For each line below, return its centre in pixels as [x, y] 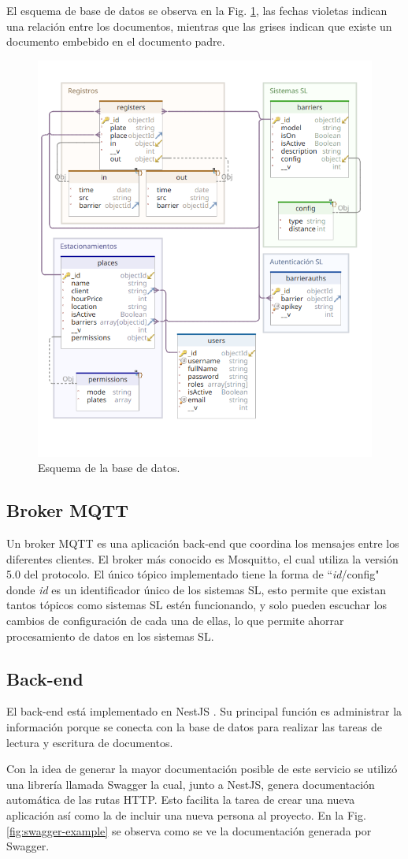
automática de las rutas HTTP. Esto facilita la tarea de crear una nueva [181, 800]
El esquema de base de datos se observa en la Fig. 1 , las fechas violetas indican [197, 10]
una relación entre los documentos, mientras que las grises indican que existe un [199, 26]
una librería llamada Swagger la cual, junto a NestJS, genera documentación [191, 784]
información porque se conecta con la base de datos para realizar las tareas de [194, 727]
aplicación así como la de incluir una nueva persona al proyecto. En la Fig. [186, 814]
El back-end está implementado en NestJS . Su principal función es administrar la [204, 711]
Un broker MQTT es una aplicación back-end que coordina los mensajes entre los [203, 543]
